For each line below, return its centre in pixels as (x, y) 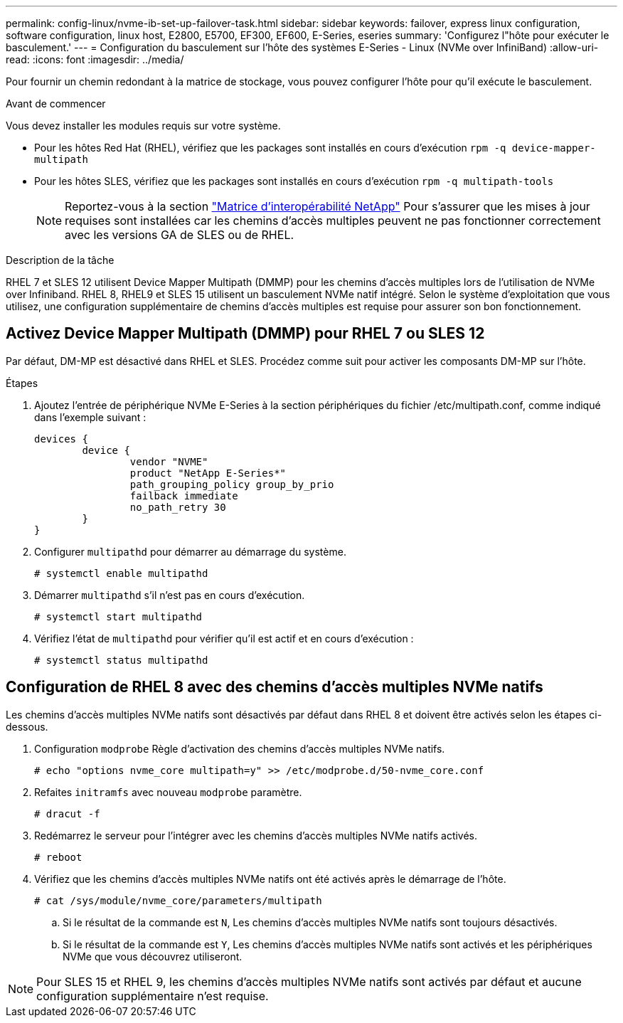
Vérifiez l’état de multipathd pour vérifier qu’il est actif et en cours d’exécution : (224, 638)
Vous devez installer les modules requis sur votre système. (143, 126)
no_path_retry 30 (178, 507)
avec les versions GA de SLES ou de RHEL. (180, 235)
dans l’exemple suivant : (90, 417)
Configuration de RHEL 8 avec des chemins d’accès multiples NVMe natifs (275, 687)
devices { (61, 439)
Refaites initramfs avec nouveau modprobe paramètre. (168, 792)
